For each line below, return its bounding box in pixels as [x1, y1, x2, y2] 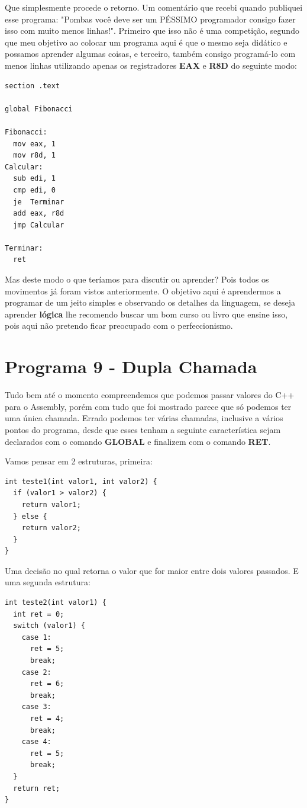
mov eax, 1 [13, 139, 56, 148]
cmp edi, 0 [13, 185, 56, 194]
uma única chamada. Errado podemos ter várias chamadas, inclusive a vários [5, 412, 283, 424]
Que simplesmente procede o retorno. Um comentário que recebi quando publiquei [5, 1, 303, 13]
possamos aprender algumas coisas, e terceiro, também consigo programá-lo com [5, 47, 296, 60]
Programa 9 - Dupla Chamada [5, 354, 257, 379]
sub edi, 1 [13, 174, 56, 183]
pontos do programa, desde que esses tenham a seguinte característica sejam [5, 423, 281, 435]
